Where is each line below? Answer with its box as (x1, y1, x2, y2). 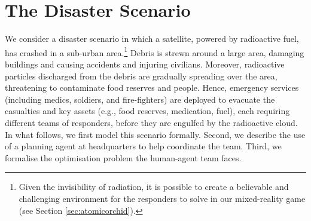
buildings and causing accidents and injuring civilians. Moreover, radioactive (5, 57, 285, 70)
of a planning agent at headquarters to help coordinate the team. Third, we (5, 140, 282, 152)
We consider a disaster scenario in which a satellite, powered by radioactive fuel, (5, 32, 299, 45)
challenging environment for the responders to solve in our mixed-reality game (19, 192, 306, 204)
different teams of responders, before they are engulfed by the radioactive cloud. (5, 116, 298, 128)
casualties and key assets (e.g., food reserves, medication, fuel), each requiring (5, 105, 290, 117)
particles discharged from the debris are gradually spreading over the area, (5, 69, 278, 82)
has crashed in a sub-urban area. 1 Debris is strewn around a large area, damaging (5, 44, 304, 59)
